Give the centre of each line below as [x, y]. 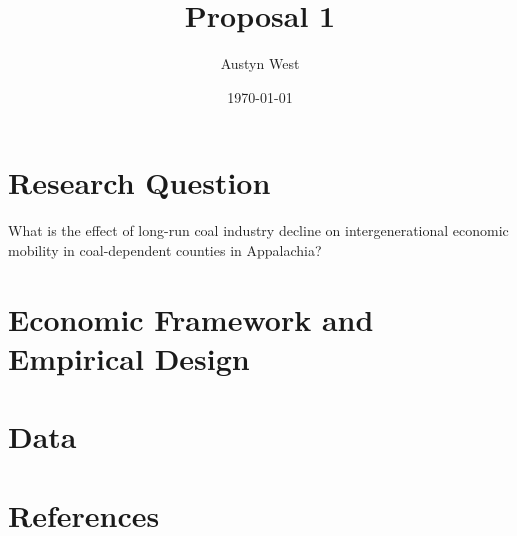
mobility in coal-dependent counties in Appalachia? [165, 249]
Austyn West [260, 63]
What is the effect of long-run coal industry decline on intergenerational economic [258, 230]
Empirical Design [129, 357]
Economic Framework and [191, 318]
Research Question [139, 182]
